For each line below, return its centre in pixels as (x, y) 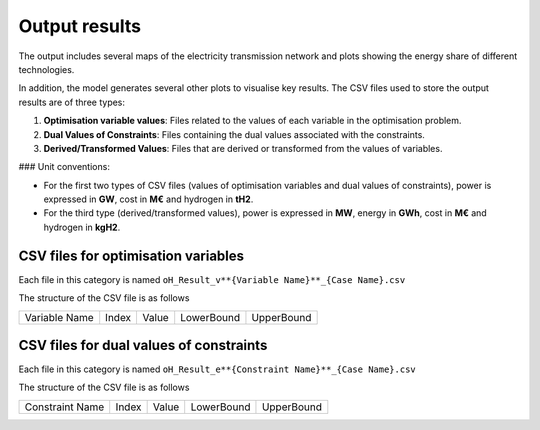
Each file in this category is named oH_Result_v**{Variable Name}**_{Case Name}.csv (212, 279)
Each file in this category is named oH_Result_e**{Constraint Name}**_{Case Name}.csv (217, 369)
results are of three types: (71, 102)
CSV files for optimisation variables (131, 255)
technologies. (46, 69)
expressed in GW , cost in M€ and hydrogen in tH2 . (148, 199)
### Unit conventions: (64, 167)
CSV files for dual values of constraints (143, 345)
